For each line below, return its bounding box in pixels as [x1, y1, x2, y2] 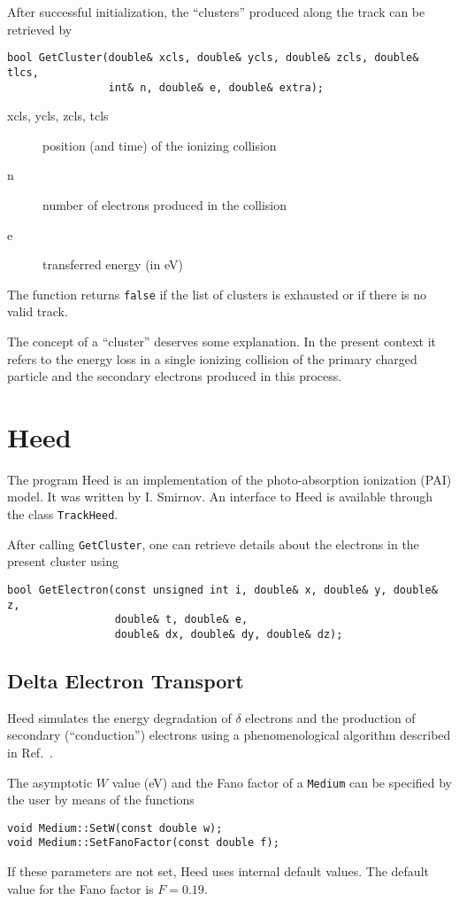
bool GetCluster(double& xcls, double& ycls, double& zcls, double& [7, 51, 419, 65]
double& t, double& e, [114, 613, 249, 626]
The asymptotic [7, 773, 93, 791]
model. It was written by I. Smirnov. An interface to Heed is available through [7, 487, 432, 506]
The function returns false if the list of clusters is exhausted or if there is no [7, 284, 427, 303]
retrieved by [7, 19, 73, 38]
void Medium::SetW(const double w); [7, 821, 223, 835]
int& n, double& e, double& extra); [108, 81, 324, 94]
